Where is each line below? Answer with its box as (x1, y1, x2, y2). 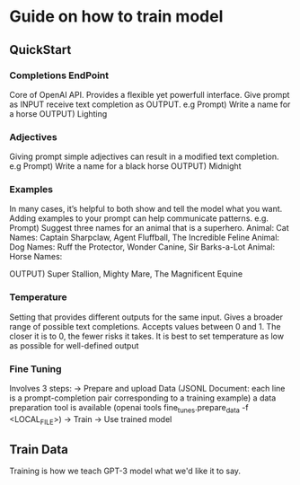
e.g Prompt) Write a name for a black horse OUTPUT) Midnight (9, 161, 242, 172)
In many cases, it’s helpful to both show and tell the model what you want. (9, 204, 283, 215)
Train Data (9, 442, 69, 457)
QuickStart (9, 42, 72, 57)
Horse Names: (9, 251, 63, 262)
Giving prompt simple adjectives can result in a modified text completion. (9, 151, 280, 163)
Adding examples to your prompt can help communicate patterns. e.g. (9, 213, 269, 224)
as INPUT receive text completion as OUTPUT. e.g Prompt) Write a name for (9, 99, 291, 110)
